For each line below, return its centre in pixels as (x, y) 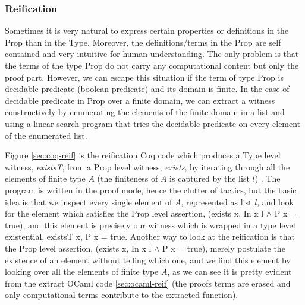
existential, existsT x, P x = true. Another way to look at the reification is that (150, 236)
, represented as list (216, 201)
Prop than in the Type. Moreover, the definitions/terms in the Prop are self (143, 42)
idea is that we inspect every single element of (89, 201)
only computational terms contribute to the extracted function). (122, 295)
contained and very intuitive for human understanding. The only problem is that (152, 54)
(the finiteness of (128, 178)
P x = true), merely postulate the (224, 248)
